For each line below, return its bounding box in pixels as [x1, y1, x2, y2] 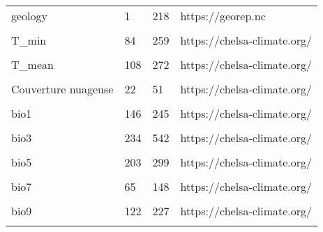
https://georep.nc [180, 8, 266, 24]
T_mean [11, 56, 54, 72]
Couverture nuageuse [11, 81, 114, 97]
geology [11, 8, 48, 24]
